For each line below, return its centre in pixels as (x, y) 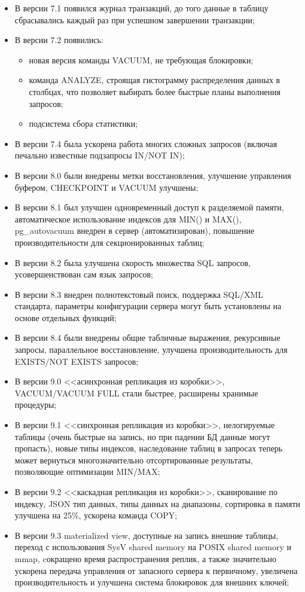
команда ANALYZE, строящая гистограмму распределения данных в (155, 80)
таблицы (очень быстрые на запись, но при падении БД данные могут (142, 436)
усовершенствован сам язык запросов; (84, 274)
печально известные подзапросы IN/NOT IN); (100, 155)
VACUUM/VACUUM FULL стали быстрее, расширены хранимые (136, 393)
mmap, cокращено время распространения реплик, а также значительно (145, 558)
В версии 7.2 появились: (59, 40)
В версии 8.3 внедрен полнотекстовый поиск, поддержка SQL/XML (139, 294)
